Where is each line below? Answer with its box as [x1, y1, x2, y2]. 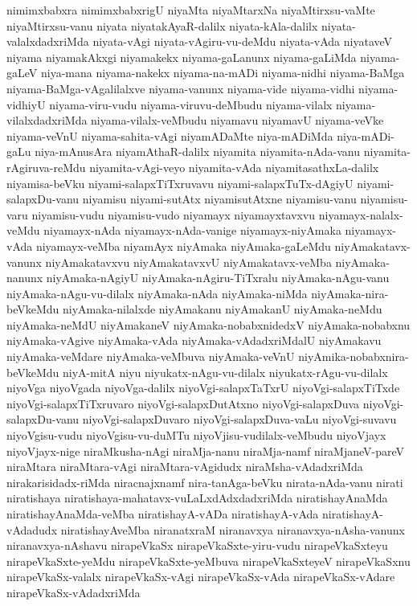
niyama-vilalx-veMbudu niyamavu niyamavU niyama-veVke [91, 112, 384, 129]
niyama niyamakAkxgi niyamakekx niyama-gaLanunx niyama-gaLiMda [6, 48, 357, 65]
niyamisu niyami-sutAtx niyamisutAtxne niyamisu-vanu [82, 190, 357, 207]
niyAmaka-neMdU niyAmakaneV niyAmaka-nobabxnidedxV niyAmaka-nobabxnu [6, 316, 411, 333]
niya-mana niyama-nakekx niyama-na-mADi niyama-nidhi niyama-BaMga [40, 64, 405, 81]
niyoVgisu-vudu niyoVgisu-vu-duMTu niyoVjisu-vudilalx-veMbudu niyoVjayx [6, 427, 386, 444]
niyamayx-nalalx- [318, 206, 403, 223]
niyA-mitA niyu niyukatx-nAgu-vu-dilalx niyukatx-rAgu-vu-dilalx [63, 363, 388, 380]
